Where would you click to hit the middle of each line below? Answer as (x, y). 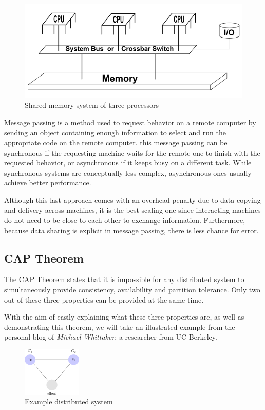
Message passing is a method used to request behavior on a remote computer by (130, 122)
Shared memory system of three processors (92, 105)
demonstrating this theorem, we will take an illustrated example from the (120, 327)
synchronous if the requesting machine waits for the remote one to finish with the (132, 152)
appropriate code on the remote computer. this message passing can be (116, 142)
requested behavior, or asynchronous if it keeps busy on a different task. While (128, 163)
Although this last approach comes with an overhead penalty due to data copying (132, 200)
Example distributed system (69, 402)
